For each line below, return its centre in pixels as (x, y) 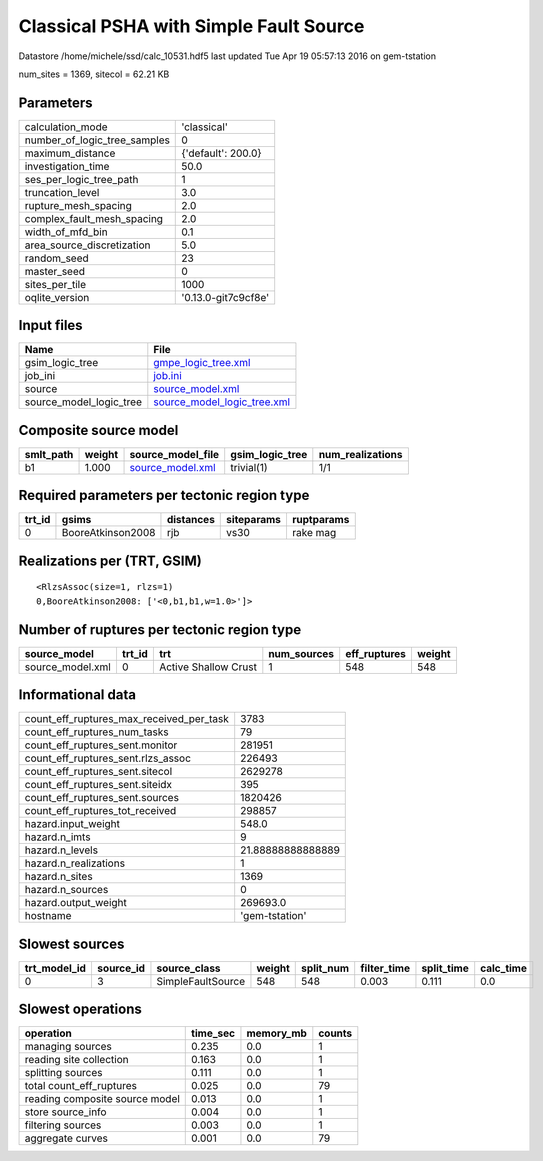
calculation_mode (66, 127)
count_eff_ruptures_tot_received (100, 811)
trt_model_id (55, 968)
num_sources (301, 653)
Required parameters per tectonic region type (164, 495)
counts (335, 1033)
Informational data (77, 695)
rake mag (314, 533)
